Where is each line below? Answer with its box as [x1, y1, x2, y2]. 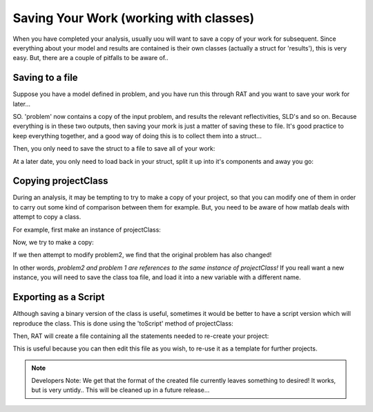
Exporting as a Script [12, 291, 105, 303]
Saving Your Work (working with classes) [12, 10, 255, 26]
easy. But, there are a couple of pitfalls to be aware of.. [12, 54, 169, 62]
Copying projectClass [12, 175, 108, 187]
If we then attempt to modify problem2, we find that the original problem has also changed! [12, 251, 272, 259]
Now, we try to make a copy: [12, 238, 95, 247]
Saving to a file [12, 72, 79, 84]
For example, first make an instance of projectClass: [12, 225, 162, 234]
